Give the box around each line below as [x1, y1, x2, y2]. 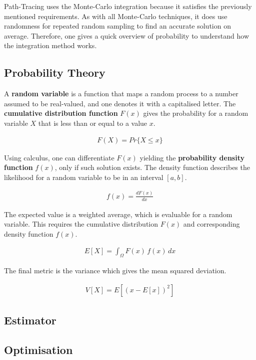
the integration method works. [4, 40, 97, 51]
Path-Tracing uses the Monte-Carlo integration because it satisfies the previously [4, 1, 252, 11]
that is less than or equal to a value [38, 117, 147, 128]
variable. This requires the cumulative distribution [4, 219, 158, 229]
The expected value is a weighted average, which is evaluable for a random [4, 209, 232, 219]
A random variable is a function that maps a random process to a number [4, 88, 238, 99]
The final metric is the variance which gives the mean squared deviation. [4, 265, 226, 276]
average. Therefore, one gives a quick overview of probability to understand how [4, 30, 249, 41]
